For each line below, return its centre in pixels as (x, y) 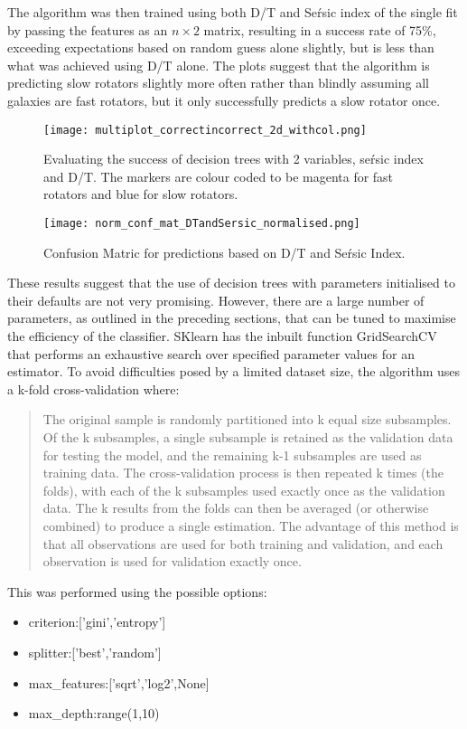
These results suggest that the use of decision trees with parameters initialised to (231, 283)
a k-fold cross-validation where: (93, 388)
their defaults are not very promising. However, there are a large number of (216, 300)
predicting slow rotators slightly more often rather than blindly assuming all (218, 83)
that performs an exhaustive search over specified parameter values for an (211, 353)
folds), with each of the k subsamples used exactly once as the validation (244, 490)
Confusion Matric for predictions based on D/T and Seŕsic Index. (224, 252)
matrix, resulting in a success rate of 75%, (320, 29)
